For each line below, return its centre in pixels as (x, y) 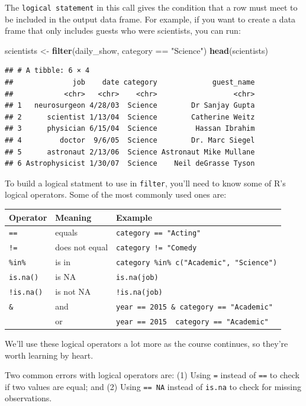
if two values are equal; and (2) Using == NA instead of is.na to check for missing (153, 386)
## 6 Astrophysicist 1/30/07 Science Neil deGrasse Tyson (130, 164)
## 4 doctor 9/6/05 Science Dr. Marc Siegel (130, 140)
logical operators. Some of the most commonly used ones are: (116, 194)
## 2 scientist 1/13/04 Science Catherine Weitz (130, 117)
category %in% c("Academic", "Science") (197, 263)
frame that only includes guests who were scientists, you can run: (123, 30)
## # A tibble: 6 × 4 (47, 71)
